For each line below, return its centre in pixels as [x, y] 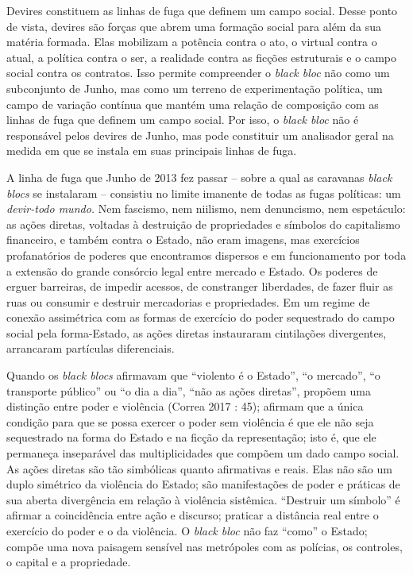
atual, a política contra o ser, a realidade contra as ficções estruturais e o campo [201, 57]
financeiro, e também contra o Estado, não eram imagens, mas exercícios [183, 239]
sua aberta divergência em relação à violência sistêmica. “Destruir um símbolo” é [203, 499]
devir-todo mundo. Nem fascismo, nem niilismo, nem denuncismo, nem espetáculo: [206, 208]
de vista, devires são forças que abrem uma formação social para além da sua [194, 26]
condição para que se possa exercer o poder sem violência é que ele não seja [190, 421]
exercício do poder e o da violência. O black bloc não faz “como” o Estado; [187, 531]
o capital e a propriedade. [69, 562]
